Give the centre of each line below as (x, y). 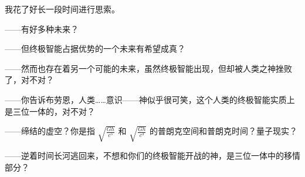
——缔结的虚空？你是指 (50, 131)
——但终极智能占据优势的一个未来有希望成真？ (95, 49)
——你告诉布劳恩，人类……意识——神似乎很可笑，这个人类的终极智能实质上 (150, 99)
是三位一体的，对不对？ (50, 111)
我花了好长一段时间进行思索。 (62, 9)
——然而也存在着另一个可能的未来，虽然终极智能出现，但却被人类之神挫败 (148, 68)
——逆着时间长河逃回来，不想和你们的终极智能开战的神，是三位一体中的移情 (152, 156)
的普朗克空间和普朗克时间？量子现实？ (223, 131)
